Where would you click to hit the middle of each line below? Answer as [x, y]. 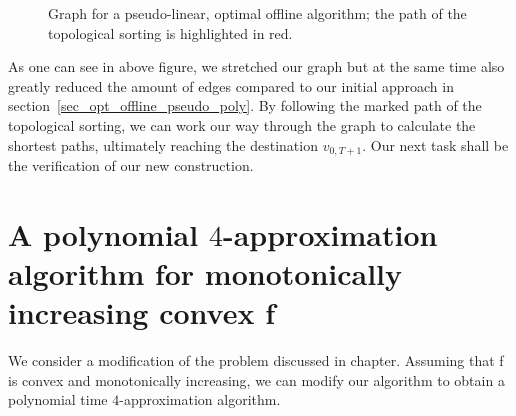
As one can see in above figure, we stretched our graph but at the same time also [256, 66]
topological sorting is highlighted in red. [170, 32]
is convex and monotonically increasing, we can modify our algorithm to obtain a [256, 379]
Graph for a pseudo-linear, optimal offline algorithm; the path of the [257, 13]
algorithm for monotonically [205, 272]
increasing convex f [141, 312]
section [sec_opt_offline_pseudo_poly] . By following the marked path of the [245, 105]
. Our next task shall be [435, 144]
